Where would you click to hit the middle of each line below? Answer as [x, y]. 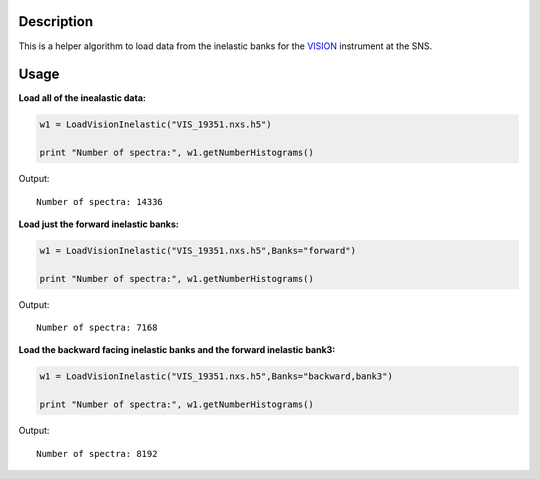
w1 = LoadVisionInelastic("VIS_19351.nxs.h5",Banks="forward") [198, 250]
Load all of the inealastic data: [82, 98]
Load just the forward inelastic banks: [98, 224]
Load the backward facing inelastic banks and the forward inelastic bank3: [177, 350]
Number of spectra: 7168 [97, 328]
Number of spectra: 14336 [100, 201]
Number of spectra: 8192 [97, 453]
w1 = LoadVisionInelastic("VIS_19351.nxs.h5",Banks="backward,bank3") [216, 376]
